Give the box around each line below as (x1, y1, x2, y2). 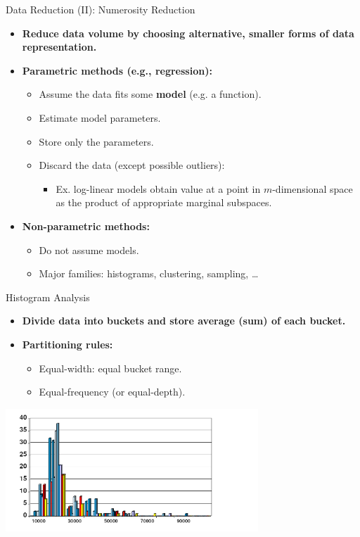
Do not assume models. (39, 242, 139, 257)
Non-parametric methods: (22, 218, 150, 233)
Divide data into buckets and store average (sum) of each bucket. (22, 313, 346, 328)
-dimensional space (272, 181, 353, 196)
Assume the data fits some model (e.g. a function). (39, 87, 262, 101)
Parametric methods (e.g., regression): (22, 63, 212, 77)
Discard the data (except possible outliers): (39, 158, 225, 172)
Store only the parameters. (39, 134, 154, 149)
